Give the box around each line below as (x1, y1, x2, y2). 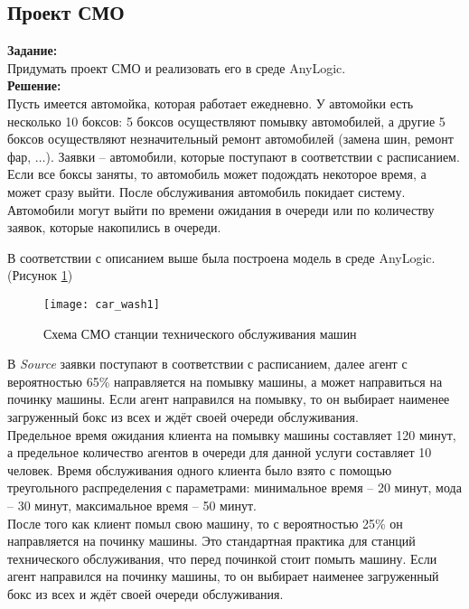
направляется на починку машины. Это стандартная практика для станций (7, 531, 416, 550)
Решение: (7, 76, 61, 95)
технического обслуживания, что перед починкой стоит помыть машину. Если (7, 548, 437, 567)
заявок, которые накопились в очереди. (7, 218, 221, 237)
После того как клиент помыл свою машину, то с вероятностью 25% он (7, 513, 403, 532)
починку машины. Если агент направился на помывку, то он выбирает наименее (7, 389, 450, 408)
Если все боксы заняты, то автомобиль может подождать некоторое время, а (7, 164, 427, 183)
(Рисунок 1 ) (7, 266, 73, 285)
